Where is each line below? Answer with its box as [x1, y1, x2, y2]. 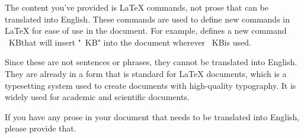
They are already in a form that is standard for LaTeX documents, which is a [5, 67, 287, 79]
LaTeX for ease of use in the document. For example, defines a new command [5, 24, 287, 37]
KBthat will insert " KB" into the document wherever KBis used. [8, 36, 251, 48]
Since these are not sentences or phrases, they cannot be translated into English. [5, 56, 297, 68]
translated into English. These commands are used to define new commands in [5, 12, 290, 25]
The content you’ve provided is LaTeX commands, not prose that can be [5, 1, 268, 13]
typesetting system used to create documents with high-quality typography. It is [5, 79, 296, 91]
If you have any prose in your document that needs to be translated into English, [5, 110, 300, 123]
